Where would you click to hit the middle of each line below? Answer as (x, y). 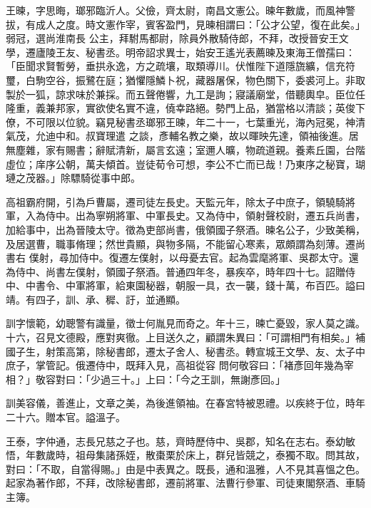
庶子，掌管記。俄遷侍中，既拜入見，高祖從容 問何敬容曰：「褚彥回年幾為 (175, 365)
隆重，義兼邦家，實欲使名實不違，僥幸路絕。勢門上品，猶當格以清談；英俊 (181, 108)
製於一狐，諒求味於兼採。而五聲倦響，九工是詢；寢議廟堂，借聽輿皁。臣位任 (185, 94)
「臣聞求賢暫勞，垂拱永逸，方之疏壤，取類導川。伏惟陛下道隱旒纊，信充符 (181, 66)
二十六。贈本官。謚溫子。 (66, 417)
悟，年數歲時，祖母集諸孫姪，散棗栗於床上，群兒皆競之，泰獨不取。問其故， (185, 455)
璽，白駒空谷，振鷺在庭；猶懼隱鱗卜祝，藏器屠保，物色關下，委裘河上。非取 (185, 79)
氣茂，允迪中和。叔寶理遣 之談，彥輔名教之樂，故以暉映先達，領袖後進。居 (182, 136)
